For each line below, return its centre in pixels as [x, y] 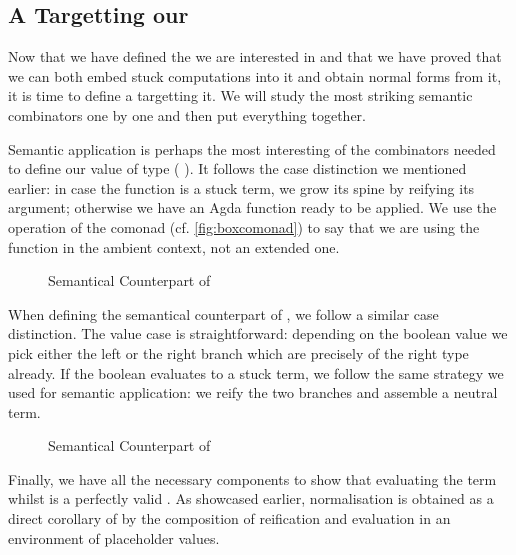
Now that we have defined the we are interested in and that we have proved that [255, 56]
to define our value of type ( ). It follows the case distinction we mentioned [237, 168]
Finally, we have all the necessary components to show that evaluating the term [252, 478]
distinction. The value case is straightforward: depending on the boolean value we [258, 333]
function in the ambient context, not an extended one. [174, 246]
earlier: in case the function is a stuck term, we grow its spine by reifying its [241, 187]
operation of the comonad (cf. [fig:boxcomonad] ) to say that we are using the [244, 226]
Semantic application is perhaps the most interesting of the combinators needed [252, 148]
